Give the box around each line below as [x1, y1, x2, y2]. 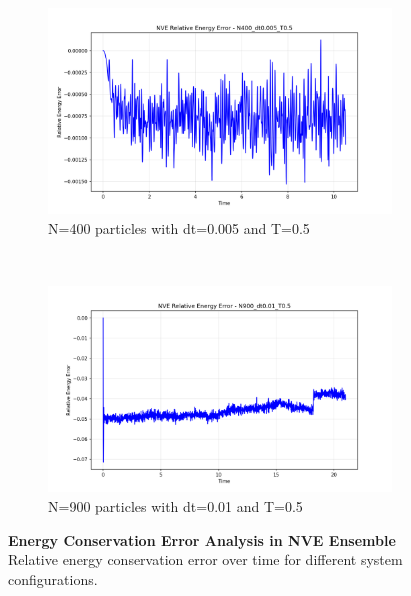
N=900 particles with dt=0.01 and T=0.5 [48, 495, 303, 516]
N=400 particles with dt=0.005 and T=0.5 [48, 217, 310, 238]
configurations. [8, 568, 98, 589]
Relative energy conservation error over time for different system [8, 549, 403, 570]
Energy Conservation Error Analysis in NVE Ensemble [8, 529, 396, 550]
